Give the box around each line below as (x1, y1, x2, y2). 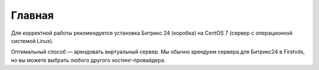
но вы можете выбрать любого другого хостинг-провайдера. (11, 56, 166, 64)
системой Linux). (11, 37, 54, 44)
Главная (11, 9, 54, 22)
